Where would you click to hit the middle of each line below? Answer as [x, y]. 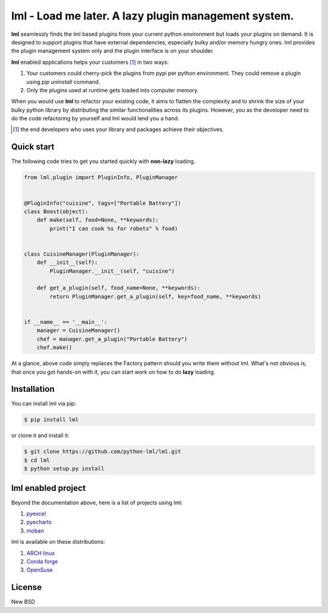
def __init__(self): [67, 262]
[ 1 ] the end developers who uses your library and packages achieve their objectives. [118, 129]
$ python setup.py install [64, 469]
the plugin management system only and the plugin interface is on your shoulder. [113, 51]
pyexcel [36, 514]
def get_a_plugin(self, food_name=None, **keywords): [118, 288]
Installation [33, 389]
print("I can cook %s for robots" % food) [114, 228]
